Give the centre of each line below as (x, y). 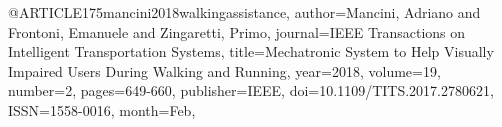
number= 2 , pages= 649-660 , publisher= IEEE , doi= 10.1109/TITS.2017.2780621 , (251, 90)
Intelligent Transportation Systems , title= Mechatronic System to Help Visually (251, 51)
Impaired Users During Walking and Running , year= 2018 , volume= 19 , (224, 70)
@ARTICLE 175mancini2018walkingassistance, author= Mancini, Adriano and (244, 12)
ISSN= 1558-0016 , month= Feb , (102, 109)
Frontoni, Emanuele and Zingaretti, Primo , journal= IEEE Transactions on (237, 31)
